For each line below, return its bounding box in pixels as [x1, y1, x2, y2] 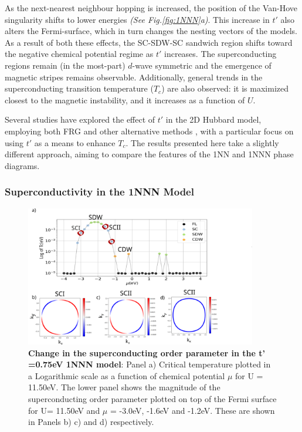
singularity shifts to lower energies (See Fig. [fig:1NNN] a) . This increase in [5, 13, 270, 25]
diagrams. [5, 159, 40, 171]
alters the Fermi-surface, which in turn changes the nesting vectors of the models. [5, 25, 297, 37]
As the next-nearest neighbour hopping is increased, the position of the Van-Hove [5, 2, 298, 14]
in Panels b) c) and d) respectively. [28, 416, 154, 428]
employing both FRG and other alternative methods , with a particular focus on [5, 124, 294, 137]
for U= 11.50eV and [28, 404, 100, 416]
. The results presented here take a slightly [125, 136, 279, 148]
